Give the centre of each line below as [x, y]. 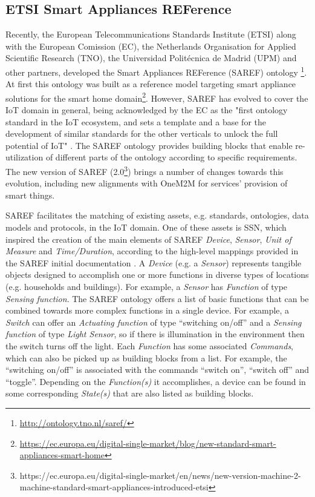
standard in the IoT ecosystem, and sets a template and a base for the [136, 121]
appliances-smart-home [62, 455]
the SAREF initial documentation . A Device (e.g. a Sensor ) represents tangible [154, 262]
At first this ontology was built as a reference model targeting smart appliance [151, 84]
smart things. [30, 195]
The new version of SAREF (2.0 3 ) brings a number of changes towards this [145, 170]
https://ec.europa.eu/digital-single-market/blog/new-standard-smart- [148, 443]
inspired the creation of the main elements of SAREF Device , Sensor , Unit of [148, 239]
